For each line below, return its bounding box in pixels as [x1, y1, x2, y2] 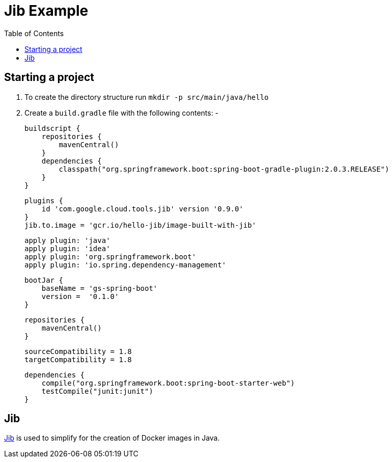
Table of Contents [4, 29, 64, 38]
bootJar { [24, 276, 63, 284]
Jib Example [4, 2, 89, 19]
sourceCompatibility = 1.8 [24, 347, 132, 356]
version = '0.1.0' [41, 292, 119, 301]
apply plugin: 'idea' [24, 244, 110, 253]
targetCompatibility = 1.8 [24, 355, 132, 364]
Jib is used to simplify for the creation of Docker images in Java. [4, 433, 220, 443]
